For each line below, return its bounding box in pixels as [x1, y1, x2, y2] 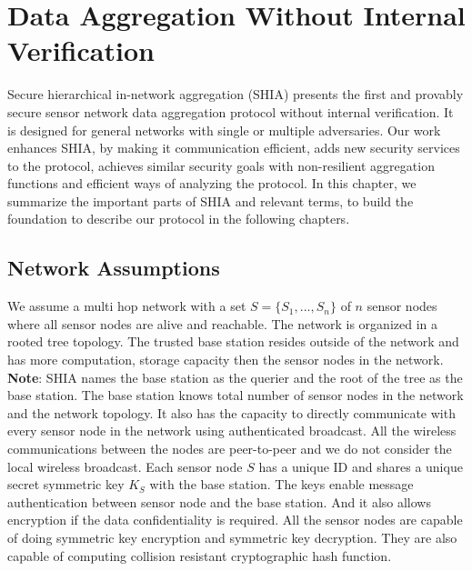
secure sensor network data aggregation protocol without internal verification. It [7, 102, 454, 121]
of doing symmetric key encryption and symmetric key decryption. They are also [7, 527, 457, 546]
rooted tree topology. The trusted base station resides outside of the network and [7, 332, 459, 351]
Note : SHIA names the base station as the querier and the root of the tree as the [7, 367, 463, 386]
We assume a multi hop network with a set [7, 296, 246, 316]
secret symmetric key [7, 475, 125, 494]
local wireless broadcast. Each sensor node [7, 456, 243, 476]
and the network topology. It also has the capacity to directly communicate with [7, 403, 456, 422]
